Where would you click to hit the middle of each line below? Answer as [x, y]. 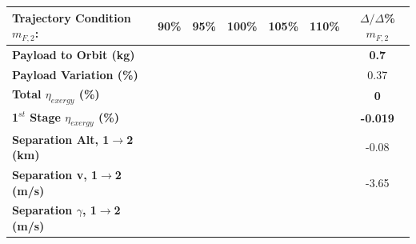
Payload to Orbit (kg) [74, 54]
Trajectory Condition [72, 17]
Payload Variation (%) [75, 74]
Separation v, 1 [55, 175]
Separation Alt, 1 [61, 139]
